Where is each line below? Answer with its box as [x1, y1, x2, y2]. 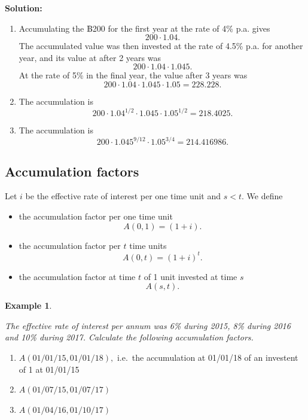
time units [129, 239, 167, 251]
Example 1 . [5, 299, 52, 312]
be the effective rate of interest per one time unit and [25, 190, 221, 202]
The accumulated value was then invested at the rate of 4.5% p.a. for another [19, 39, 303, 52]
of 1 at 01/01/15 [19, 363, 80, 375]
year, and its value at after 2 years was [19, 51, 161, 63]
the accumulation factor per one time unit [19, 209, 173, 222]
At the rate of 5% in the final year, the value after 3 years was [19, 69, 248, 81]
